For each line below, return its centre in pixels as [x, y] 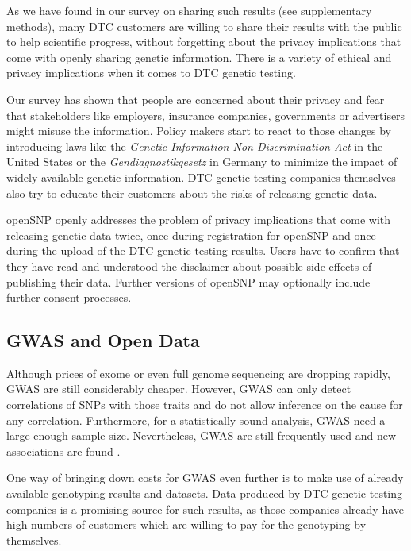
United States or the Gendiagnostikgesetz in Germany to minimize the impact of [202, 162]
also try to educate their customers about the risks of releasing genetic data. [192, 193]
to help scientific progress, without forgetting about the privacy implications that [204, 42]
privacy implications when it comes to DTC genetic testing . [151, 73]
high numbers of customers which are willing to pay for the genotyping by [186, 524]
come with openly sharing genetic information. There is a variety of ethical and [199, 57]
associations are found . [63, 451]
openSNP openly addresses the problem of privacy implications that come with [199, 220]
